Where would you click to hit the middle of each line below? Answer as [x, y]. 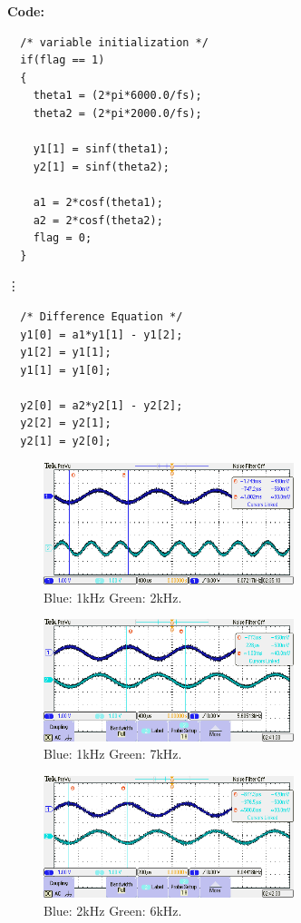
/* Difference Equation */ [102, 316]
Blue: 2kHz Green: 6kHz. [113, 910]
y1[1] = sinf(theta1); [101, 149]
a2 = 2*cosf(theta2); [98, 220]
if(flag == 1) [63, 60]
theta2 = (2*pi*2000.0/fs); [117, 113]
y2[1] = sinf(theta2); [101, 167]
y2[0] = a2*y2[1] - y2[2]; [102, 405]
